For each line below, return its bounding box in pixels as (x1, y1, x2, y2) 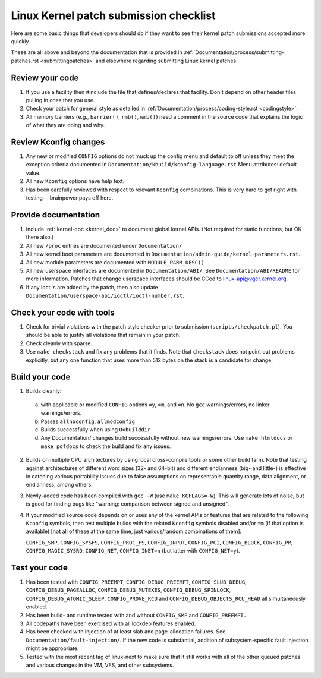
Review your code (11, 72, 79, 83)
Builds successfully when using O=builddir (40, 426, 151, 433)
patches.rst (11, 57, 39, 64)
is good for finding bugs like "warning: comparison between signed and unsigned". (26, 500, 229, 507)
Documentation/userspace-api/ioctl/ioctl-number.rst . (26, 292, 184, 299)
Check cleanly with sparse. (26, 339, 92, 347)
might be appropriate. (26, 645, 80, 652)
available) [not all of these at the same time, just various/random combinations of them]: (26, 528, 242, 535)
